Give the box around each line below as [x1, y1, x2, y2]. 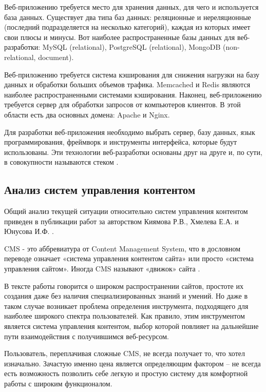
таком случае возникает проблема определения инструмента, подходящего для [4, 300, 249, 311]
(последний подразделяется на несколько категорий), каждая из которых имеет [4, 22, 251, 32]
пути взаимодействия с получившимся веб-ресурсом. [4, 330, 169, 341]
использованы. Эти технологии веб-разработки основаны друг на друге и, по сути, [4, 146, 262, 157]
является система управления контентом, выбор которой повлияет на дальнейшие [4, 321, 259, 331]
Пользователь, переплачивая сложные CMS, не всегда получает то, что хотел [4, 348, 245, 359]
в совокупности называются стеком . [4, 156, 119, 167]
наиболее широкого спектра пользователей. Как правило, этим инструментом [4, 310, 245, 321]
